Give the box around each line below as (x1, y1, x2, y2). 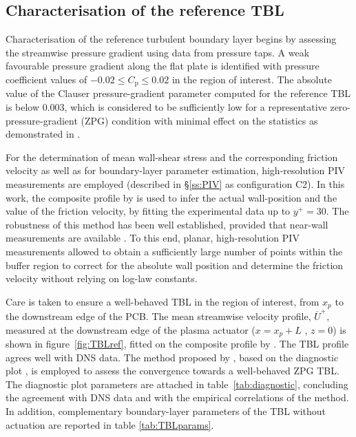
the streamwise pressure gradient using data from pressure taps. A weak (6, 45, 310, 59)
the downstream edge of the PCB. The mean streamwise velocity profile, (6, 308, 311, 323)
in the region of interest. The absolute (171, 72, 332, 86)
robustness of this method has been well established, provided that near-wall (6, 217, 328, 231)
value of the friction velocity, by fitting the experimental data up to (6, 204, 291, 218)
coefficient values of (6, 72, 87, 86)
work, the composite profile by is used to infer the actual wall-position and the (6, 190, 337, 204)
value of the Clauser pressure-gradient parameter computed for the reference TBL (6, 86, 351, 100)
